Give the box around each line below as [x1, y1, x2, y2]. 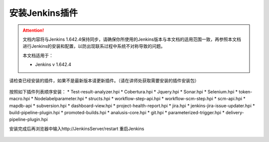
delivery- [225, 110, 244, 116]
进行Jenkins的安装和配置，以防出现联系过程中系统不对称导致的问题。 [22, 43, 165, 49]
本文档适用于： [22, 52, 53, 58]
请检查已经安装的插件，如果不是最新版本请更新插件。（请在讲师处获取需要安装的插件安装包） [9, 77, 199, 83]
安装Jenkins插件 [9, 7, 78, 18]
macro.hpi [9, 96, 30, 102]
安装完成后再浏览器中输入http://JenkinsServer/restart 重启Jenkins [9, 126, 144, 132]
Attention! [22, 27, 44, 33]
